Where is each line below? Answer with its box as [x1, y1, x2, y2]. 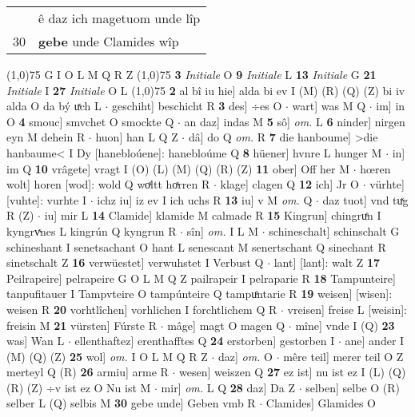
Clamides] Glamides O [265, 395, 376, 411]
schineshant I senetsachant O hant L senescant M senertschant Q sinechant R [6, 238, 386, 255]
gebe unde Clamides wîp [38, 32, 179, 50]
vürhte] [369, 176, 405, 193]
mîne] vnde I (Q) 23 [295, 316, 395, 333]
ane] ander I [345, 332, 405, 349]
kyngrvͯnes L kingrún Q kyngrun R [6, 222, 177, 239]
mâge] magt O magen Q [167, 316, 285, 333]
